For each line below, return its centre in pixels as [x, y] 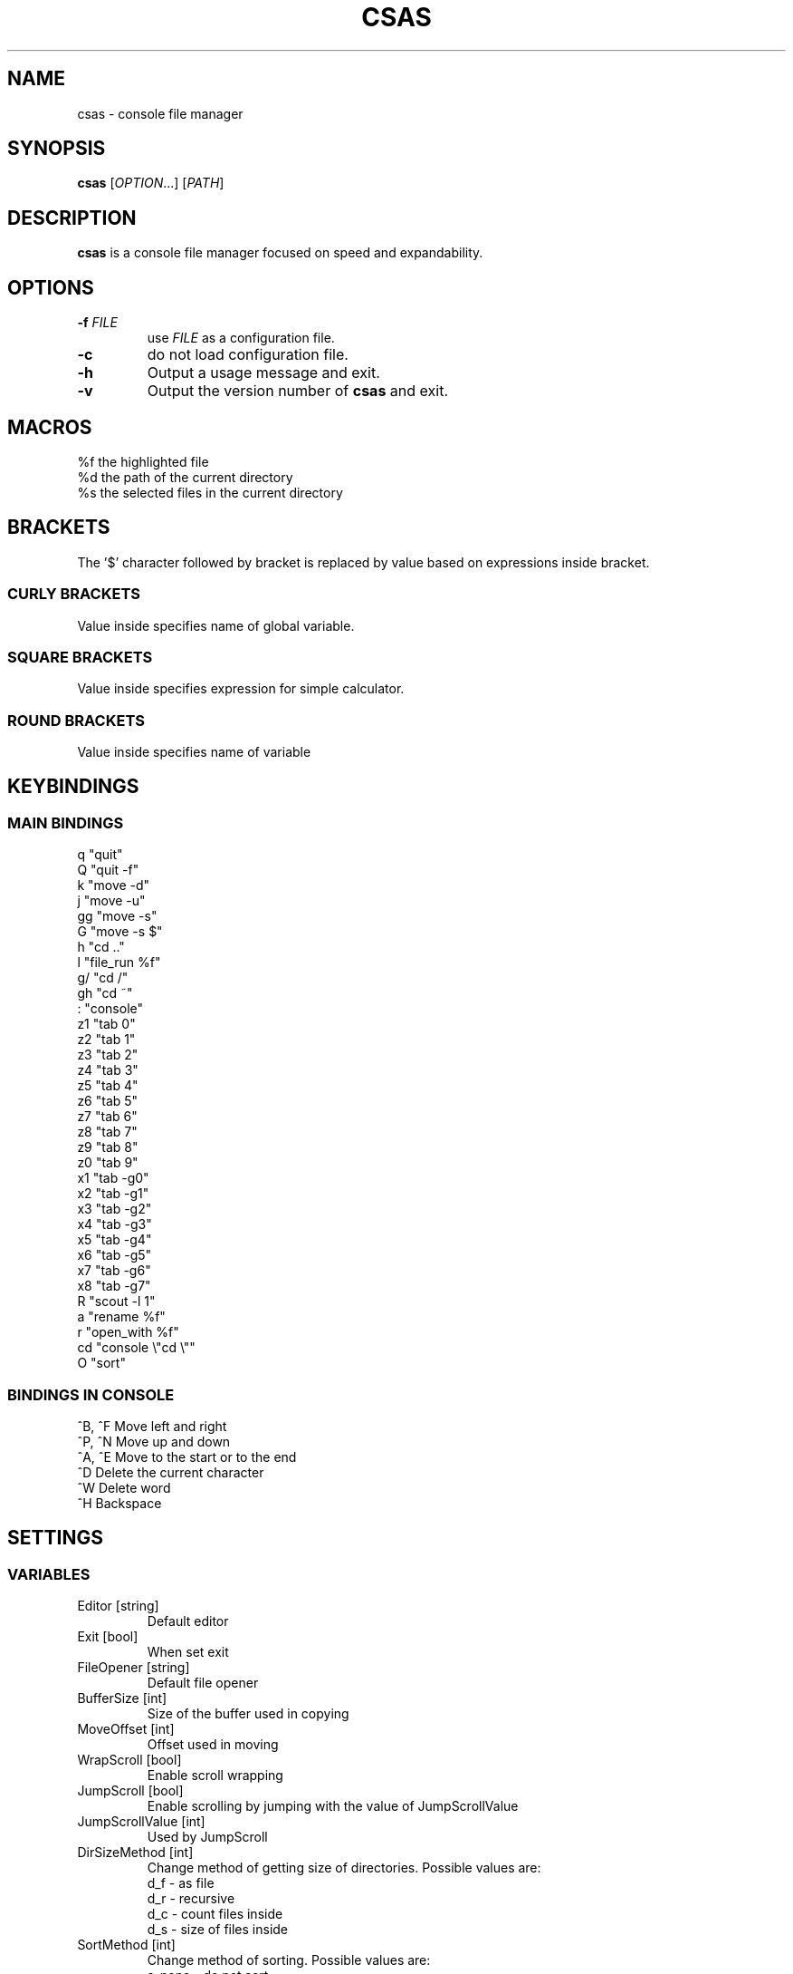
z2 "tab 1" [106, 1040]
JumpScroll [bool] [130, 1791]
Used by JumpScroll [207, 1837]
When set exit [188, 1652]
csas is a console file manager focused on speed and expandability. [280, 253]
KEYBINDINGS [73, 787]
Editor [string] [118, 1606]
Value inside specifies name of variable [194, 752]
